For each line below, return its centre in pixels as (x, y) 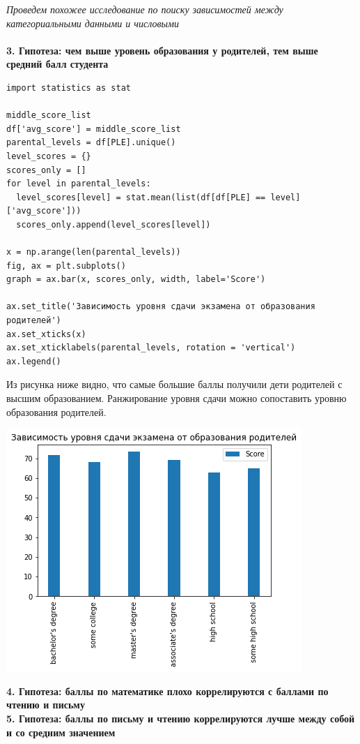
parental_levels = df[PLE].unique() (91, 143)
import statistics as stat (69, 88)
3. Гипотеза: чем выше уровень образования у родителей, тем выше (162, 50)
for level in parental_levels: (79, 184)
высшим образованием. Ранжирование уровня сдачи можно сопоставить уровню (177, 398)
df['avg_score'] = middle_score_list (94, 129)
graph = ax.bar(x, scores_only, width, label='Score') (136, 280)
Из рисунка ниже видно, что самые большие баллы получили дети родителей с (174, 384)
